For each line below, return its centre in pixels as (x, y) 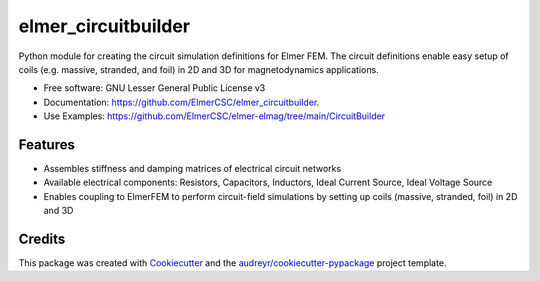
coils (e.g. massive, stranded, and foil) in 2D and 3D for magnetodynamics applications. (198, 69)
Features (46, 144)
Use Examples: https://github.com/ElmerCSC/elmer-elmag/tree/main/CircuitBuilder (214, 116)
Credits (42, 239)
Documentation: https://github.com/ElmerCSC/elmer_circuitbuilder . (181, 102)
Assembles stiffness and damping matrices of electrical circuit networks (192, 169)
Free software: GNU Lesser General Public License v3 (154, 88)
